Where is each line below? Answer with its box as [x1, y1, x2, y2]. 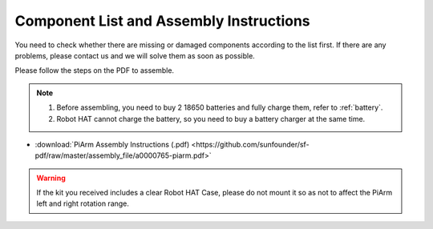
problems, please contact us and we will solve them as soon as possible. [14, 50, 256, 60]
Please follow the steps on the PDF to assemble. [14, 66, 175, 75]
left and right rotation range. [36, 199, 130, 208]
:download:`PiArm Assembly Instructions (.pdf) [34, 139, 190, 149]
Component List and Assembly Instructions [14, 12, 310, 30]
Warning [36, 173, 66, 183]
